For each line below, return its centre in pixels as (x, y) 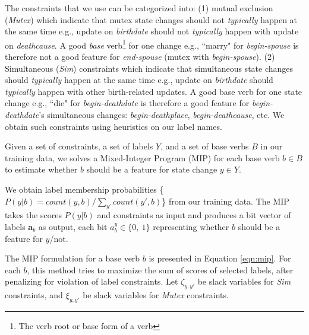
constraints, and (34, 295)
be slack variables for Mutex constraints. (156, 295)
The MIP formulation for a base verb (72, 258)
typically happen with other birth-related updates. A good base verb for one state (154, 91)
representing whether (191, 226)
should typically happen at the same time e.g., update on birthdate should (139, 80)
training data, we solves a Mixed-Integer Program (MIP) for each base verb (142, 157)
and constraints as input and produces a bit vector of (194, 215)
